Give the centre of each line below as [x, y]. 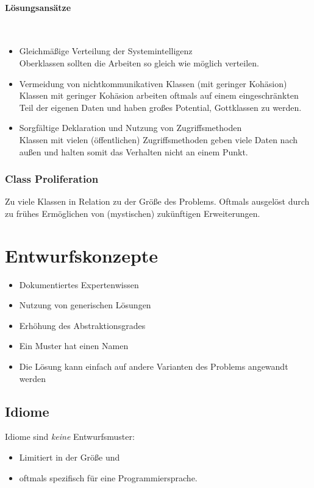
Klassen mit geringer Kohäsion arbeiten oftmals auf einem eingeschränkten [159, 95]
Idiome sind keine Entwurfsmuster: [70, 437]
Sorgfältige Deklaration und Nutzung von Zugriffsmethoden [130, 128]
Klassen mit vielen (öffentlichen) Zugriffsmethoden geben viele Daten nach [159, 139]
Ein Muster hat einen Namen [74, 346]
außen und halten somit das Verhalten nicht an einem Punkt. [134, 151]
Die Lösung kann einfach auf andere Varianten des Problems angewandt [154, 366]
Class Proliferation [52, 179]
